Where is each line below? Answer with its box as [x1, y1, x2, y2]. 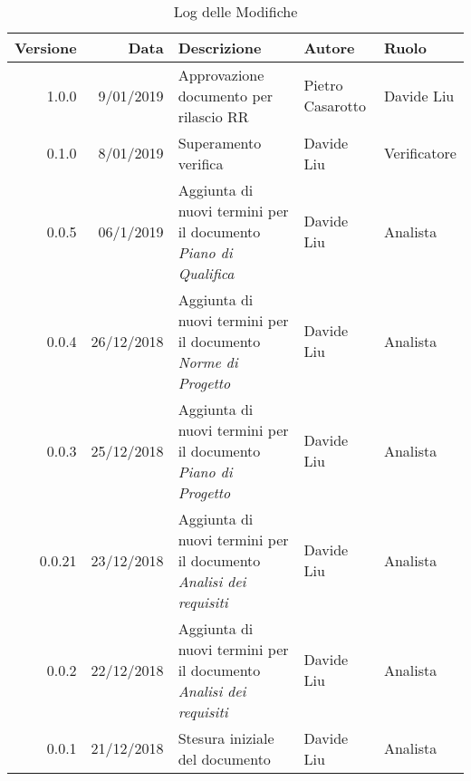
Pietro [303, 74, 343, 96]
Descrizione [178, 36, 262, 58]
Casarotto [303, 95, 367, 117]
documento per [178, 84, 274, 106]
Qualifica [178, 262, 235, 284]
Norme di [178, 351, 238, 372]
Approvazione [178, 63, 264, 85]
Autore [303, 36, 355, 58]
